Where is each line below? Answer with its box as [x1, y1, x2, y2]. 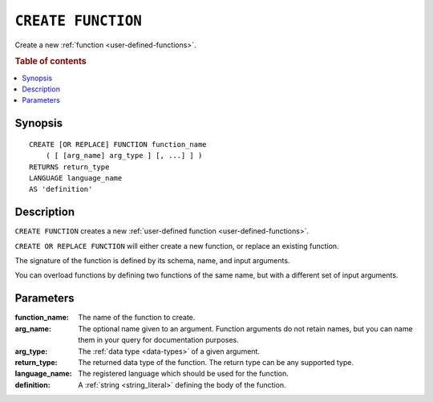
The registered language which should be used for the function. [78, 369, 289, 379]
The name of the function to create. [78, 313, 196, 323]
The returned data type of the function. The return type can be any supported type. [78, 357, 354, 367]
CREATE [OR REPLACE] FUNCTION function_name [29, 140, 208, 148]
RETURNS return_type [29, 162, 110, 172]
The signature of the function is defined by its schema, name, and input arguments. [14, 256, 290, 266]
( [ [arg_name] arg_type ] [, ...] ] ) [45, 151, 203, 160]
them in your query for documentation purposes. [78, 335, 240, 345]
